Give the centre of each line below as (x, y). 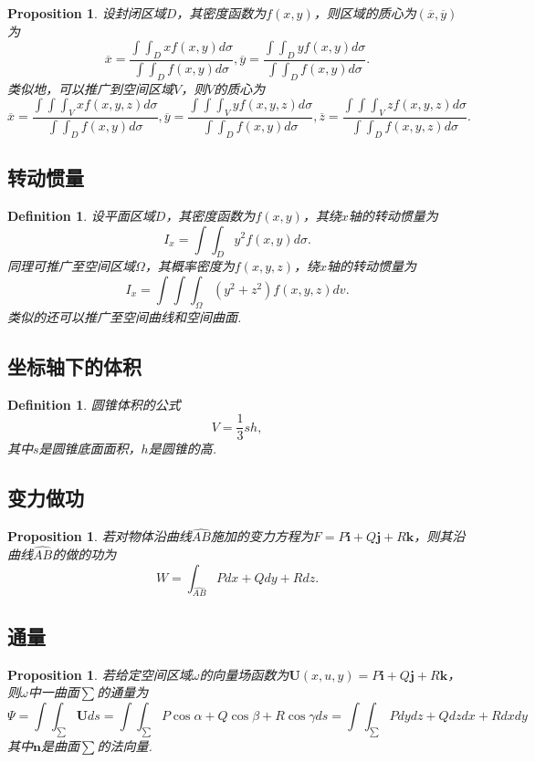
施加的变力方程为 (262, 536)
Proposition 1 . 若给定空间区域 (100, 674)
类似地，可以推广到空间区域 (90, 88)
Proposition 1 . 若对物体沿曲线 (100, 536)
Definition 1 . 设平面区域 (81, 215)
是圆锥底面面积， (90, 449)
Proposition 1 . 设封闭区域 (87, 13)
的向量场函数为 (244, 674)
